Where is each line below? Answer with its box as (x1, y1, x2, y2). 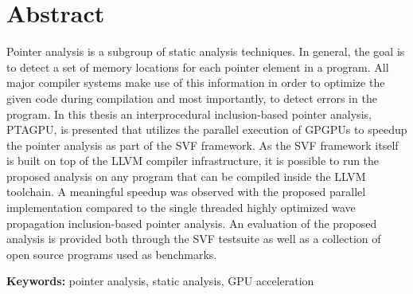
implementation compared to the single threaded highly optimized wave (6, 199, 356, 216)
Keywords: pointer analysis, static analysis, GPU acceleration (6, 272, 314, 289)
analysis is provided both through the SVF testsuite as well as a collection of (6, 230, 381, 247)
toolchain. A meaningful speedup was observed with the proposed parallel (6, 183, 366, 200)
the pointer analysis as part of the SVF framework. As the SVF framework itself (6, 136, 399, 153)
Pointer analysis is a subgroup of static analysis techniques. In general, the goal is (6, 43, 405, 60)
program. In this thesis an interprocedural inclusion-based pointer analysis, (6, 105, 372, 122)
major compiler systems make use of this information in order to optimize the (6, 74, 385, 91)
